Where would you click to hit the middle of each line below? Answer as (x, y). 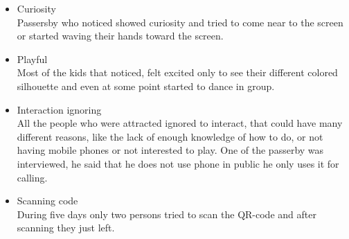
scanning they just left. (66, 228)
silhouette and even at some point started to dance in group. (146, 86)
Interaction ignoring (59, 109)
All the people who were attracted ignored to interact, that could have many (180, 123)
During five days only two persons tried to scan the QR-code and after (167, 214)
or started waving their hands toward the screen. (120, 36)
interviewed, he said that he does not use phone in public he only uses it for (178, 163)
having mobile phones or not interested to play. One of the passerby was (170, 150)
